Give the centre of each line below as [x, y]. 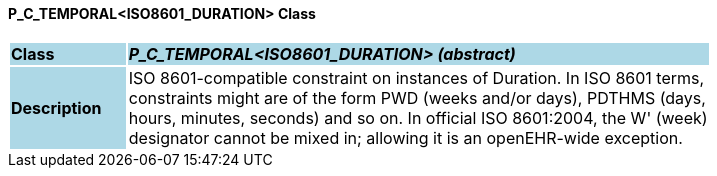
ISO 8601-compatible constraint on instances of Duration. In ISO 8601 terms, [416, 77]
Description [56, 107]
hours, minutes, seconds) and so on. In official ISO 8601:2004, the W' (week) [418, 117]
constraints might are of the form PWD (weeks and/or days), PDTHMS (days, [417, 97]
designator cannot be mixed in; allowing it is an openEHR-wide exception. [405, 137]
